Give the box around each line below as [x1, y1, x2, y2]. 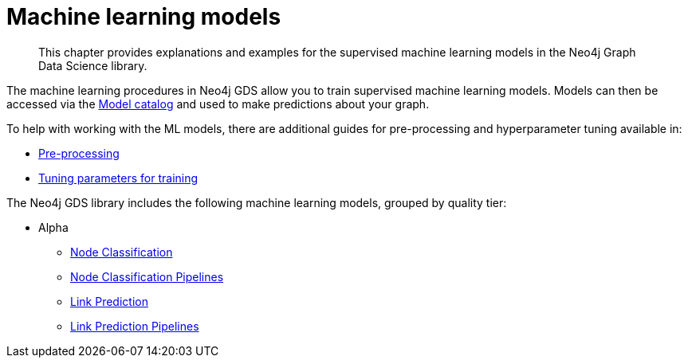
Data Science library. [38, 58, 147, 72]
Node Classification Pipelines [70, 269, 224, 284]
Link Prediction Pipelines [70, 319, 199, 333]
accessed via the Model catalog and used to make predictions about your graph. [6, 96, 430, 111]
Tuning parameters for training [38, 170, 199, 185]
